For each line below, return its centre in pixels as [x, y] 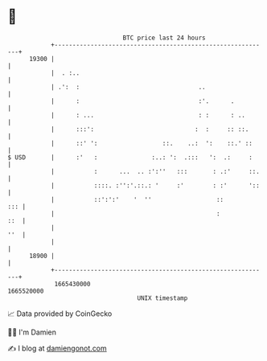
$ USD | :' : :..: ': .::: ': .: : [130, 157]
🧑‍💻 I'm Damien [32, 332]
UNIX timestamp [162, 298]
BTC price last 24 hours [164, 38]
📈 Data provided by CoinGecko [60, 314]
